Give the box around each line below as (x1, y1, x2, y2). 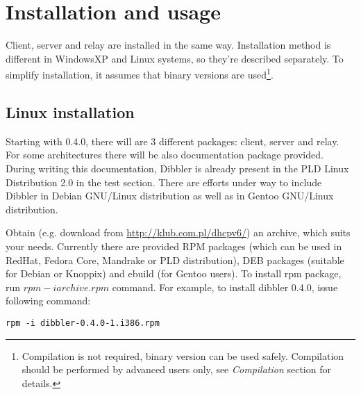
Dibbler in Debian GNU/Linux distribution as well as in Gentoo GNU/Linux (6, 188, 334, 203)
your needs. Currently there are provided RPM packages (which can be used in (6, 238, 342, 253)
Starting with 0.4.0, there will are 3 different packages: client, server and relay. (6, 133, 339, 148)
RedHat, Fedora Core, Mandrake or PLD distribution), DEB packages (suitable (6, 252, 344, 267)
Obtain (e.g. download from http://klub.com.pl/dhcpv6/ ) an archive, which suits (6, 225, 351, 240)
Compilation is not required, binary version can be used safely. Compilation (22, 348, 344, 363)
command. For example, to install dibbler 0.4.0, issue (112, 279, 338, 294)
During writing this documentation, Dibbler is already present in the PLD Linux (6, 161, 349, 175)
